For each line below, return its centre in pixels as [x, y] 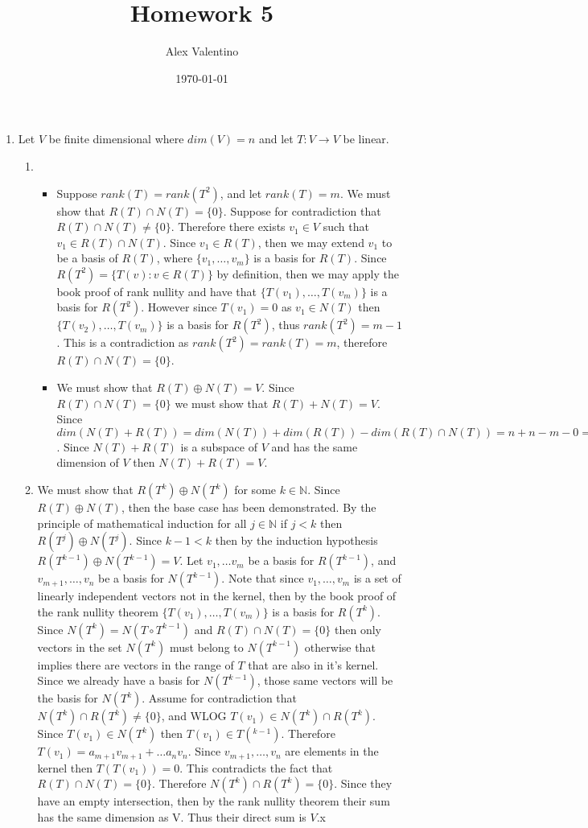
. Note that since [263, 578]
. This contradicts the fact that [256, 767]
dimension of [88, 462]
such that [346, 227]
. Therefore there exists [228, 227]
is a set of [377, 578]
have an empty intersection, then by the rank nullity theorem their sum [214, 801]
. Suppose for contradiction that [302, 210]
